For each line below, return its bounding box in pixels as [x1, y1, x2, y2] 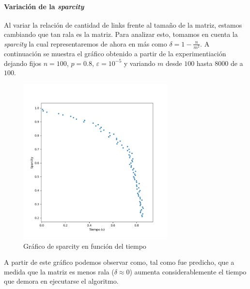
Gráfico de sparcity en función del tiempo [23, 241, 146, 251]
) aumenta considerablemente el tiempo [129, 266, 247, 276]
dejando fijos [4, 58, 42, 68]
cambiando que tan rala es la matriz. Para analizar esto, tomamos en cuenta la [4, 29, 238, 39]
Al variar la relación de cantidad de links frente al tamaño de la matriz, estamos [4, 19, 242, 30]
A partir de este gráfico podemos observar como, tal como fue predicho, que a [4, 257, 234, 267]
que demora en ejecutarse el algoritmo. [4, 276, 119, 286]
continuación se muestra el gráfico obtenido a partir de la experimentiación [4, 48, 226, 59]
